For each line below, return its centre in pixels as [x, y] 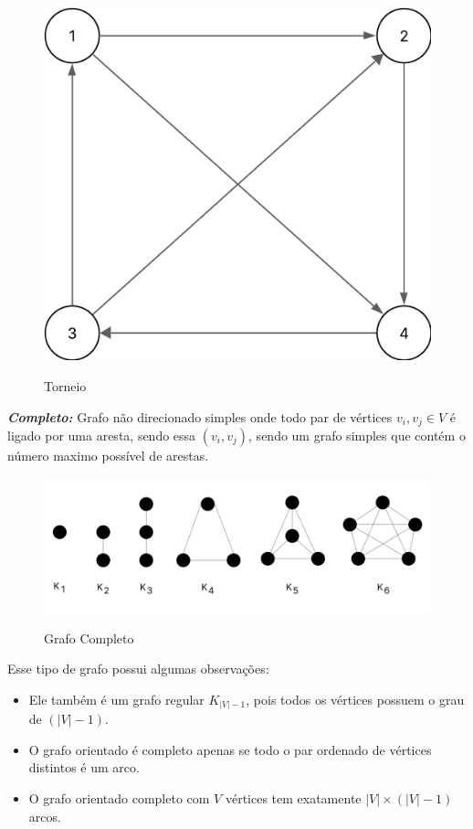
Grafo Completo [89, 638]
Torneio [65, 385]
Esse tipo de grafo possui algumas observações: [138, 669]
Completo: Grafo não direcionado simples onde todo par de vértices [200, 416]
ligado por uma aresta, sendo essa [102, 435]
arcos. [45, 816]
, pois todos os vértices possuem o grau [355, 699]
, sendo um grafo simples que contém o [357, 435]
